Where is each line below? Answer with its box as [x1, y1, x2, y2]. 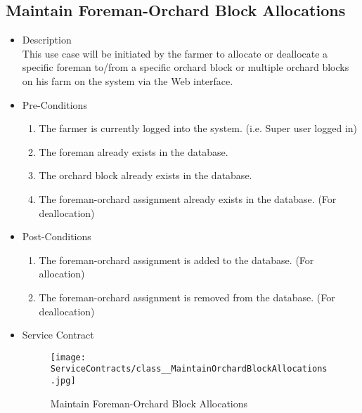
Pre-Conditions [22, 97, 87, 112]
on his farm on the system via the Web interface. [22, 73, 233, 88]
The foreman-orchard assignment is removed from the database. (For [39, 289, 335, 304]
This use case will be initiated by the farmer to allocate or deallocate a [22, 46, 328, 60]
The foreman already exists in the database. [39, 144, 228, 159]
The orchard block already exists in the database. [39, 168, 252, 183]
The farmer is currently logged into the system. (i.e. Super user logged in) [39, 121, 358, 136]
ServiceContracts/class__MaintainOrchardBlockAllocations [50, 364, 328, 374]
